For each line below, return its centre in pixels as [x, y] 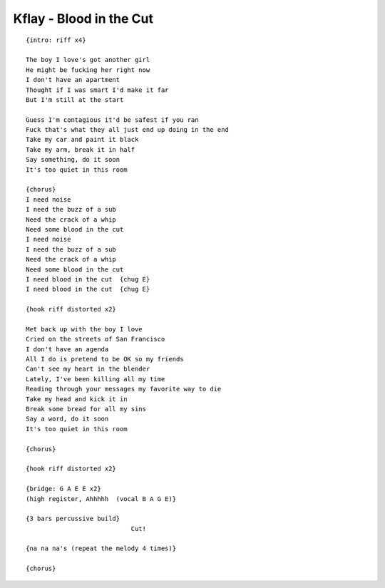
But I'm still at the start [75, 99]
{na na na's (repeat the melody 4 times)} [101, 548]
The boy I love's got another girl [88, 60]
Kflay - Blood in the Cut [83, 19]
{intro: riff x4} [56, 40]
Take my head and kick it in [77, 399]
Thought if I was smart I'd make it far [97, 90]
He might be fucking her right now [88, 70]
